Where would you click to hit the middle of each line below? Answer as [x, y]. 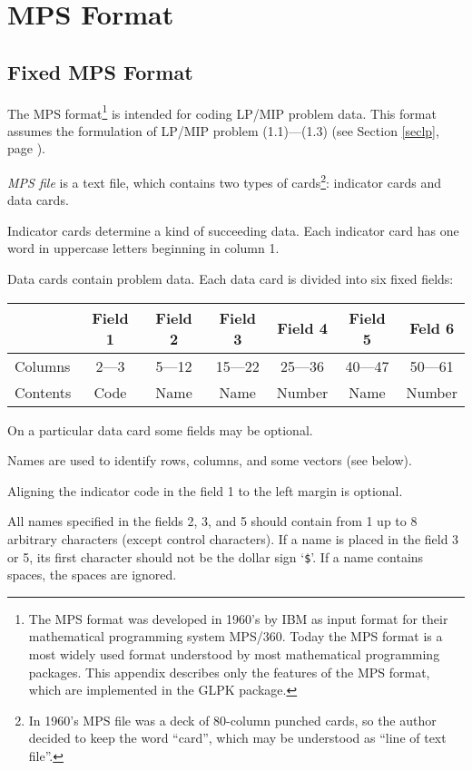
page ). [26, 148]
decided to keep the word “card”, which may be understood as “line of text [237, 738]
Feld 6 [432, 328]
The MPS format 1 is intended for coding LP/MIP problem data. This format [222, 112]
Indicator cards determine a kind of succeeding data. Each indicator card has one [233, 230]
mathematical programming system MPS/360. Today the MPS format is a [236, 636]
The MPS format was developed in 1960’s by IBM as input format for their [238, 618]
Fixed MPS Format [100, 71]
